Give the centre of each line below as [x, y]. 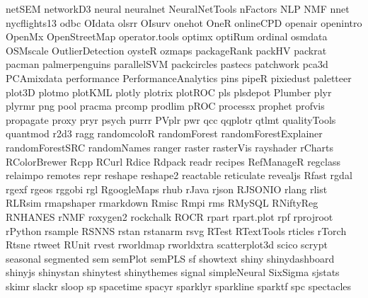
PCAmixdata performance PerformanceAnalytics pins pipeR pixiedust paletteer [179, 78]
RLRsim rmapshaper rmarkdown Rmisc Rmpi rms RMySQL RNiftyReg [162, 203]
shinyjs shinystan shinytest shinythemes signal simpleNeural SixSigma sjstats [173, 272]
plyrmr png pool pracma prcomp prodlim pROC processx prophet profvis [165, 106]
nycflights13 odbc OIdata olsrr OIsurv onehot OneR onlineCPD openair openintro [184, 22]
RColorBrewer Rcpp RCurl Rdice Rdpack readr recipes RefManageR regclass [173, 161]
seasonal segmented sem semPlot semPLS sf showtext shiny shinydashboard [170, 258]
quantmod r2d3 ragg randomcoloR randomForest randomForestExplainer [164, 133]
